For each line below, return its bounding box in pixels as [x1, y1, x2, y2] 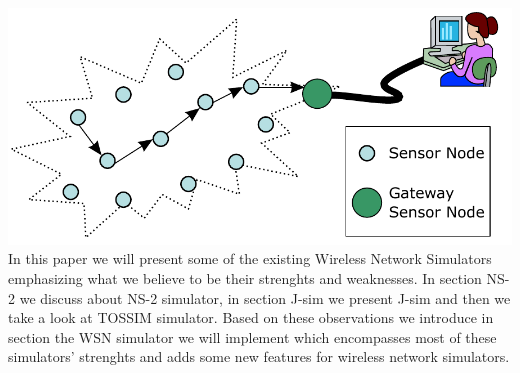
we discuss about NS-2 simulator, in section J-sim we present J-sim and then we [19, 287, 511, 308]
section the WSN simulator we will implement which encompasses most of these [8, 326, 497, 347]
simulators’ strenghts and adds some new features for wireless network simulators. [8, 346, 510, 367]
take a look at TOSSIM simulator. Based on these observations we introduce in [8, 307, 494, 328]
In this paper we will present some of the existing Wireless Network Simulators [8, 248, 492, 269]
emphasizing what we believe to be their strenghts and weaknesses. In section [8, 268, 482, 288]
